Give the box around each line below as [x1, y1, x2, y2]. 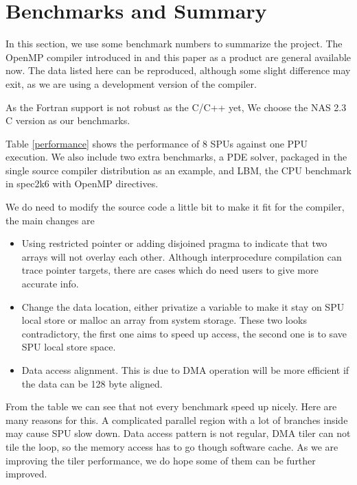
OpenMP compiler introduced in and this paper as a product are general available [5, 49, 352, 64]
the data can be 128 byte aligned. [21, 376, 163, 390]
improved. [5, 466, 47, 481]
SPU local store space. [21, 340, 116, 354]
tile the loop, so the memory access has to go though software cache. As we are [5, 439, 338, 453]
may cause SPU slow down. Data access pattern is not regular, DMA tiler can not [5, 426, 351, 440]
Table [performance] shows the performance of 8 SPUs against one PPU [5, 136, 308, 150]
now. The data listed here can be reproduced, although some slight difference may [5, 63, 351, 78]
